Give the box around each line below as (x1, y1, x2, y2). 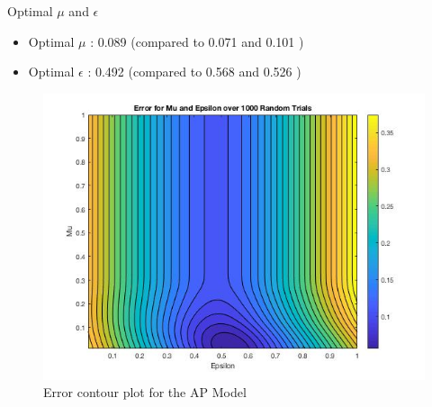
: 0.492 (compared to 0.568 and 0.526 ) (87, 62, 301, 81)
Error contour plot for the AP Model (43, 383, 247, 402)
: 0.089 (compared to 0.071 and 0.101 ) (90, 32, 304, 50)
